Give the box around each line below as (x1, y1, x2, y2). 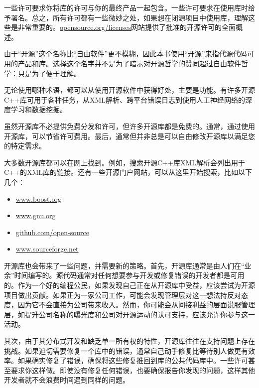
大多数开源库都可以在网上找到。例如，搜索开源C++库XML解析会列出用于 (4, 157, 245, 167)
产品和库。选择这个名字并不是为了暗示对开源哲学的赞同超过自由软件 (17, 58, 241, 68)
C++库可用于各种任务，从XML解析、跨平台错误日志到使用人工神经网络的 (4, 94, 245, 105)
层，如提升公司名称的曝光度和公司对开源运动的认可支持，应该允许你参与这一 (4, 309, 255, 319)
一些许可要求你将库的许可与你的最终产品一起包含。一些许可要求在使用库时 (4, 2, 248, 12)
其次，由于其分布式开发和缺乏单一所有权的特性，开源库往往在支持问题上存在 (4, 336, 255, 346)
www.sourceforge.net (15, 244, 79, 254)
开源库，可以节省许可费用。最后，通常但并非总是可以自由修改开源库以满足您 (4, 130, 255, 141)
